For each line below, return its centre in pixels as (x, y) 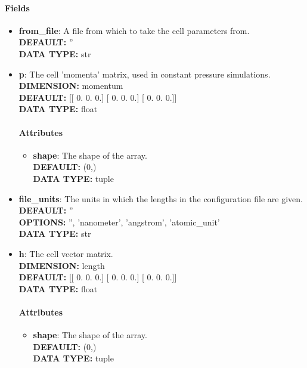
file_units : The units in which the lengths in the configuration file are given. (161, 198)
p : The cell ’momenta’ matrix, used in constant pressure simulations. (145, 74)
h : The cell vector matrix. (66, 253)
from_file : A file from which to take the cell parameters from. (134, 30)
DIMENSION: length (62, 265)
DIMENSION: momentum (71, 86)
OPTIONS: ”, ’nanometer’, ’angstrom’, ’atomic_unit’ (119, 222)
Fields (17, 7)
